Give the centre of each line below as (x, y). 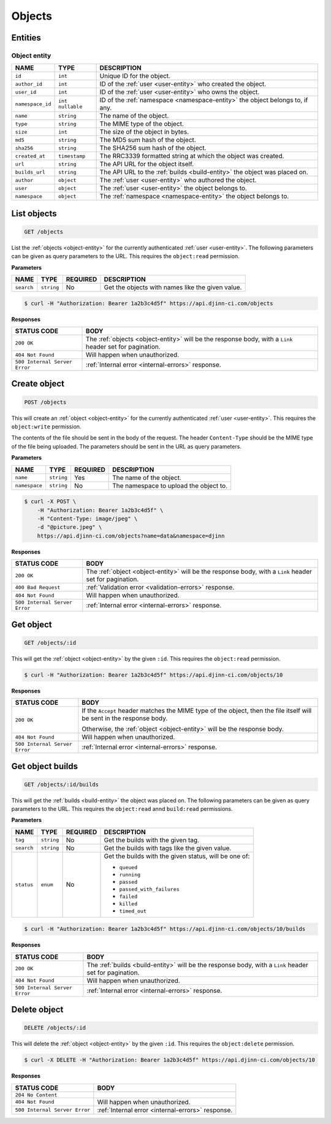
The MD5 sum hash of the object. (148, 140)
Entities (26, 38)
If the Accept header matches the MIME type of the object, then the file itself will (197, 711)
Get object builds (44, 766)
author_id (29, 84)
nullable (70, 107)
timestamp (72, 156)
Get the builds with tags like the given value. (168, 848)
